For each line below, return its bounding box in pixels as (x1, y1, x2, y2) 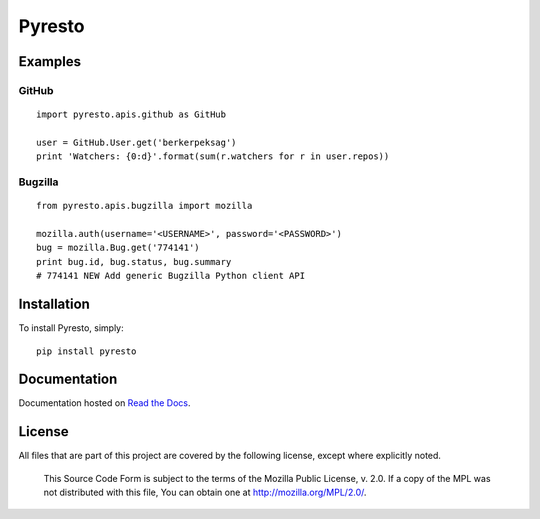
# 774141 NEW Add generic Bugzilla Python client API (36, 270, 305, 282)
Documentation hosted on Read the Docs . (18, 397, 191, 409)
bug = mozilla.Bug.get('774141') (36, 242, 200, 254)
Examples (18, 53, 82, 70)
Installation (18, 296, 90, 313)
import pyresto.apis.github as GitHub (36, 109, 227, 120)
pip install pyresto (36, 345, 137, 357)
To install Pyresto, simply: (18, 322, 124, 334)
